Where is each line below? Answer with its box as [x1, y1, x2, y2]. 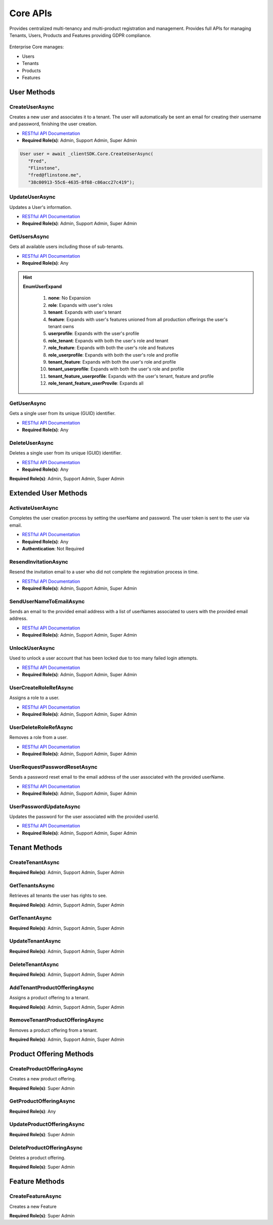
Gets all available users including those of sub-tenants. [9, 243, 124, 250]
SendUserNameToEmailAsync [9, 598, 85, 605]
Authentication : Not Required [22, 546, 84, 552]
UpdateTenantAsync [9, 937, 61, 944]
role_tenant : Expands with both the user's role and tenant [48, 337, 169, 343]
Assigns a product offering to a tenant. [9, 995, 89, 1001]
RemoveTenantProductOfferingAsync [9, 1017, 104, 1024]
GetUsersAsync [9, 233, 50, 240]
